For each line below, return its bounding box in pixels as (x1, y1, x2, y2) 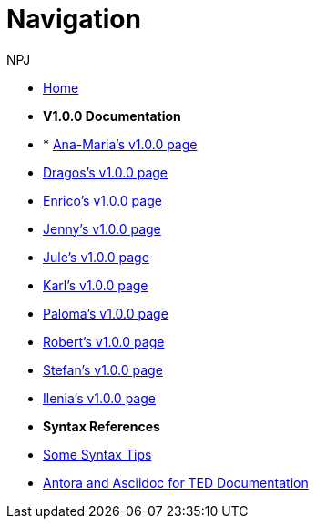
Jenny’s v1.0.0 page (43, 220, 161, 237)
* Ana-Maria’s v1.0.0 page (43, 136, 198, 152)
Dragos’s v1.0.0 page (43, 164, 168, 180)
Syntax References (43, 418, 160, 434)
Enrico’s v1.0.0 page (43, 192, 162, 208)
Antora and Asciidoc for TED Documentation (43, 474, 309, 491)
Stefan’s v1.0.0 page (43, 361, 163, 378)
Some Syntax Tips (43, 446, 152, 462)
